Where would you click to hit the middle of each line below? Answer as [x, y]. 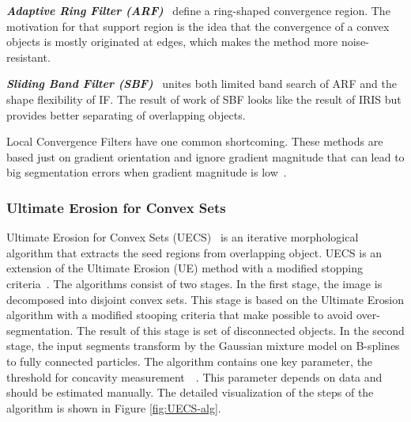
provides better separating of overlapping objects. [126, 114]
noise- [355, 42]
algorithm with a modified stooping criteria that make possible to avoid [180, 315]
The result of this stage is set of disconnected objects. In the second [241, 330]
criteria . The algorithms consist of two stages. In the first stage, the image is [194, 283]
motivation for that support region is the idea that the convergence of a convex [198, 26]
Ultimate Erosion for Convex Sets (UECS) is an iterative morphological [183, 237]
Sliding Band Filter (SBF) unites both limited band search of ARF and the [202, 84]
